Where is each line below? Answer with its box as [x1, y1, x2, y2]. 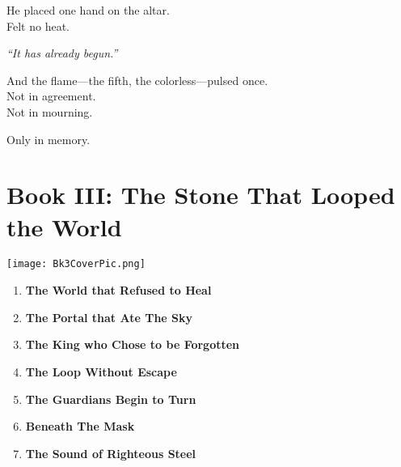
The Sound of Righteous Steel [25, 444, 196, 461]
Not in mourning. [6, 103, 93, 120]
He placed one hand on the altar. [6, 2, 170, 18]
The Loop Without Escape [25, 363, 177, 380]
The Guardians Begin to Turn [25, 390, 196, 407]
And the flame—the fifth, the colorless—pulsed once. [6, 71, 268, 88]
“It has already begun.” [6, 45, 118, 62]
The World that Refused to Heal [25, 282, 212, 299]
